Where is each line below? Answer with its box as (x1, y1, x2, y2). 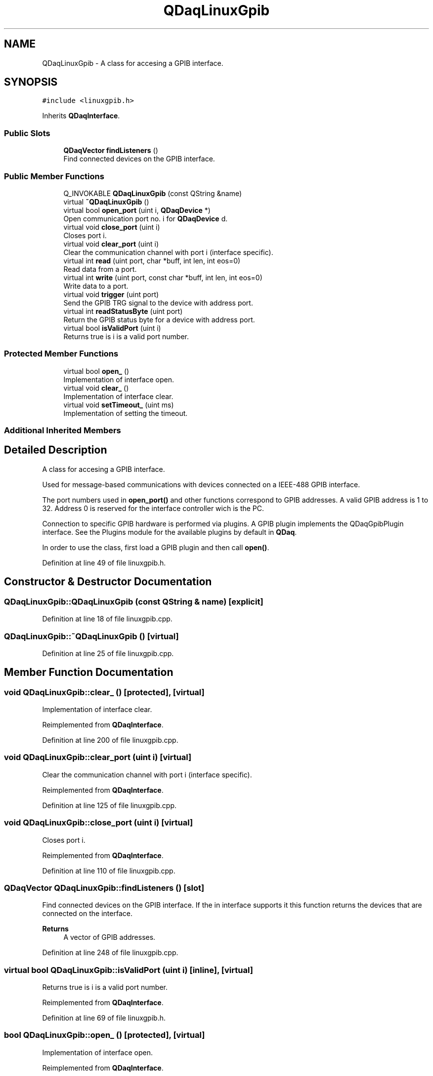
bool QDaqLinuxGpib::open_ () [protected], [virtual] (4, 1030, 205, 1040)
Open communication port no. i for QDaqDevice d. (63, 214, 228, 223)
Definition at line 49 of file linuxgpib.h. (42, 558, 166, 567)
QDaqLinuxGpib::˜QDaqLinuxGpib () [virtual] (4, 631, 179, 641)
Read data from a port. (63, 264, 137, 273)
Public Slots (4, 128, 50, 138)
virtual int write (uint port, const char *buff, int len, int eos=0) (63, 273, 262, 282)
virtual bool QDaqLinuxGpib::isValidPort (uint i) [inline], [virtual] (4, 965, 253, 975)
